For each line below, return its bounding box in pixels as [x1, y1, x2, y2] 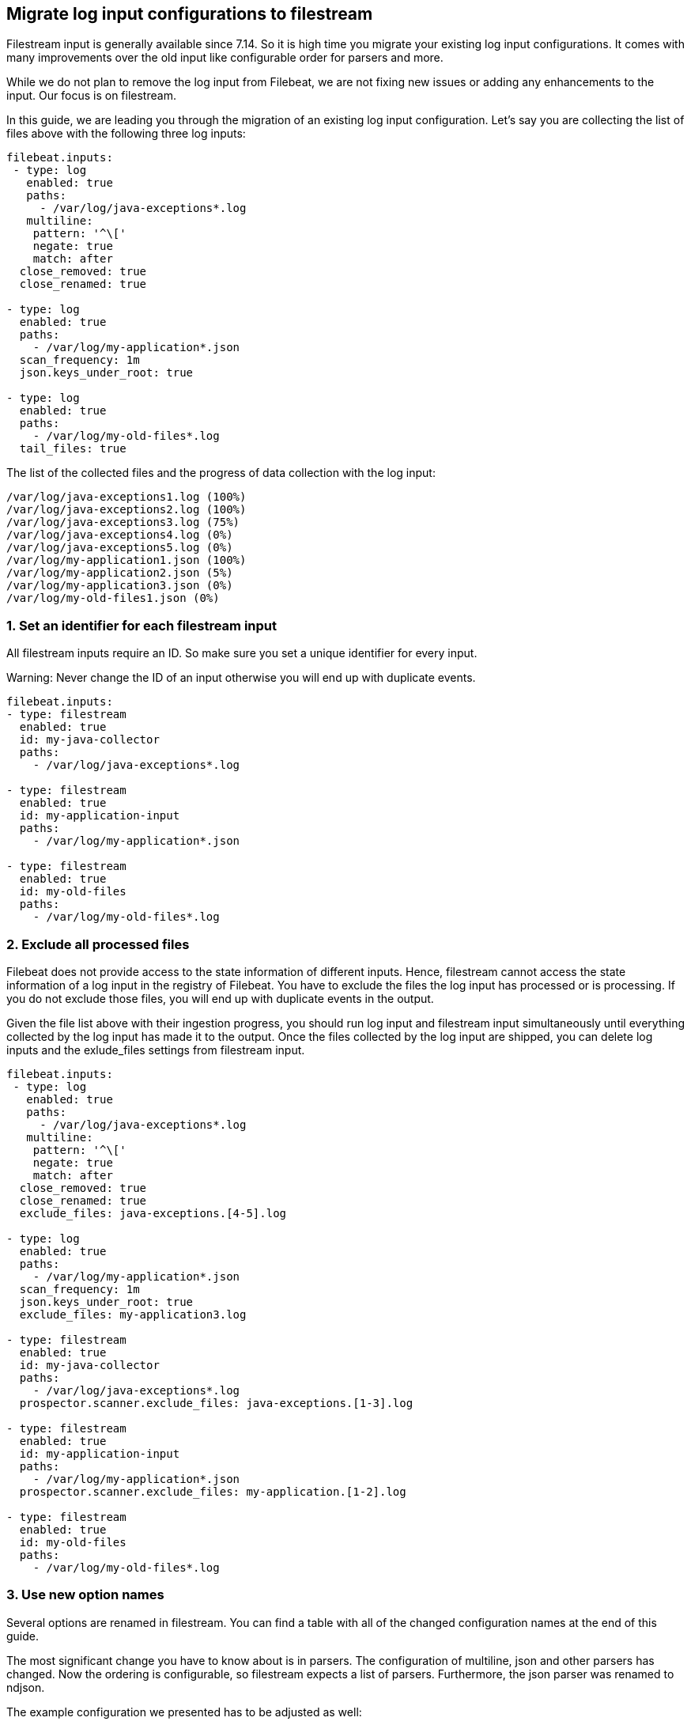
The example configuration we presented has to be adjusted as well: [6, 1704, 362, 1719]
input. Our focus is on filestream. [6, 89, 176, 103]
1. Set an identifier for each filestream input [6, 617, 278, 634]
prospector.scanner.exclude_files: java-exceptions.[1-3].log [19, 1396, 413, 1409]
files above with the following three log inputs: [6, 127, 246, 141]
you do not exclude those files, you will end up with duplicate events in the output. [6, 991, 434, 1005]
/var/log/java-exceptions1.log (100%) [6, 490, 247, 504]
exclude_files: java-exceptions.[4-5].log [19, 1206, 287, 1220]
